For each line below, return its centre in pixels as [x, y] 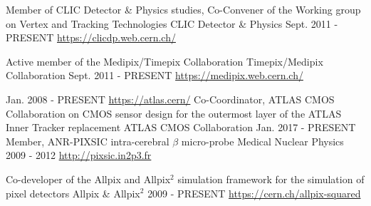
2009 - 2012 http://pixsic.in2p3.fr [79, 155]
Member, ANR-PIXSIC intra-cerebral [88, 141]
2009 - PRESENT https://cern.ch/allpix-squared [254, 193]
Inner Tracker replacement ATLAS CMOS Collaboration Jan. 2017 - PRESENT [181, 127]
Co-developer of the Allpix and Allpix [88, 179]
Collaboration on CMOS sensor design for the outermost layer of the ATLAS [174, 113]
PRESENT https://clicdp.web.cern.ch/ [91, 37]
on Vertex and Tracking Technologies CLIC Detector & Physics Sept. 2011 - [172, 23]
